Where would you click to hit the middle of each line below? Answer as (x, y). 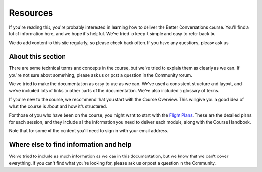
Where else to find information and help (70, 145)
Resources (31, 13)
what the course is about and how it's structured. (58, 106)
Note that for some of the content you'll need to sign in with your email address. (89, 131)
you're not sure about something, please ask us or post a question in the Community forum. (101, 75)
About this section (37, 56)
